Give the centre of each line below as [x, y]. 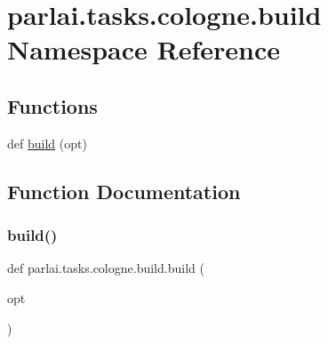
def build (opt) [47, 143]
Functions [52, 105]
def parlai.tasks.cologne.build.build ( [106, 268]
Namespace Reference [144, 49]
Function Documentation [124, 191]
